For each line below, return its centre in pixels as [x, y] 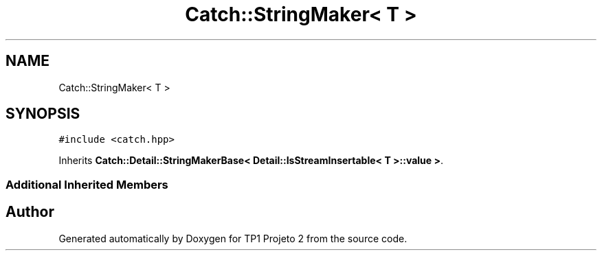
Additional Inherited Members [87, 184]
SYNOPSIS [43, 114]
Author [30, 212]
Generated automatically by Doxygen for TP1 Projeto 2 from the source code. [233, 238]
